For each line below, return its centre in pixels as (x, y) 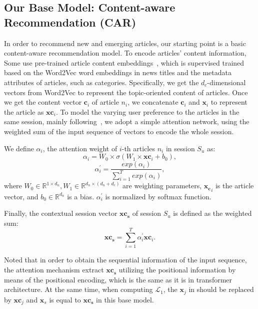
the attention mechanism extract (54, 270)
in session (180, 148)
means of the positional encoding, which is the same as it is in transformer (118, 279)
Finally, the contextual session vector (61, 213)
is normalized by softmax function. (158, 196)
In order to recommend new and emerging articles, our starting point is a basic (125, 43)
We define (19, 148)
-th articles (138, 148)
